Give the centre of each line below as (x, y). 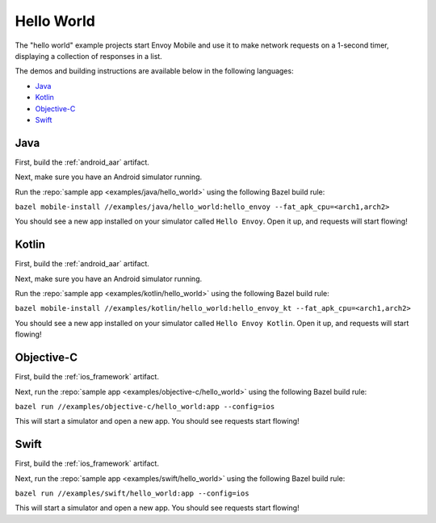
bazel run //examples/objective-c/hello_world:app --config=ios (145, 406)
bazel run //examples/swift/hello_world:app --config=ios (132, 493)
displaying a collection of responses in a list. (89, 56)
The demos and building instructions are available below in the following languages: (154, 71)
